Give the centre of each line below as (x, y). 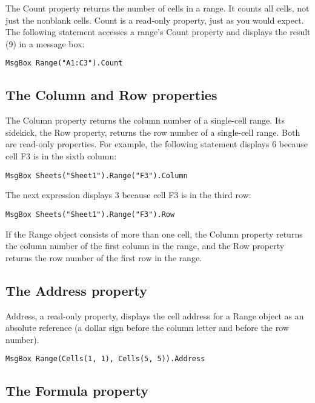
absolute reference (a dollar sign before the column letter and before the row (147, 328)
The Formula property (77, 391)
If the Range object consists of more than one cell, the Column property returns (154, 234)
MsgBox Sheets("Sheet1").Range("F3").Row (90, 214)
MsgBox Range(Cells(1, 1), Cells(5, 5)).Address (105, 359)
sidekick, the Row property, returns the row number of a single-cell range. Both (153, 132)
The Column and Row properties (111, 95)
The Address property (76, 290)
